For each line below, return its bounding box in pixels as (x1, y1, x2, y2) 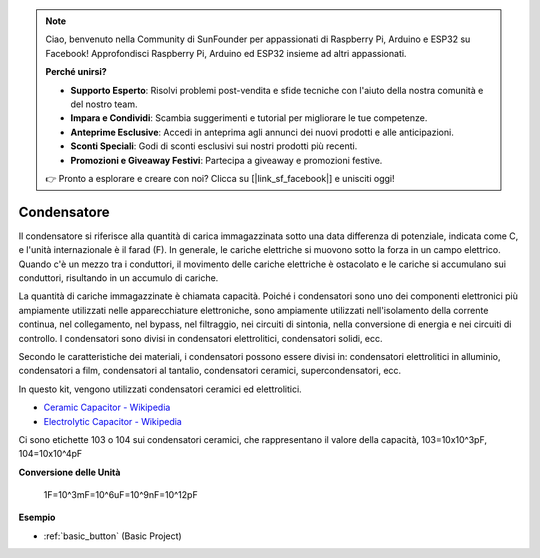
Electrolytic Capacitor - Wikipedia (43, 415, 182, 427)
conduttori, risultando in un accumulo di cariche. (18, 271, 219, 284)
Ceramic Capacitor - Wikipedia (43, 401, 171, 414)
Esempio (18, 511, 56, 524)
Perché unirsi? (45, 66, 107, 78)
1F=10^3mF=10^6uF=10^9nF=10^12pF (43, 489, 199, 501)
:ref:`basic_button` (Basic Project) (43, 530, 182, 542)
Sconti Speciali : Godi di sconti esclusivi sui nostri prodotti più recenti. (70, 140, 358, 152)
